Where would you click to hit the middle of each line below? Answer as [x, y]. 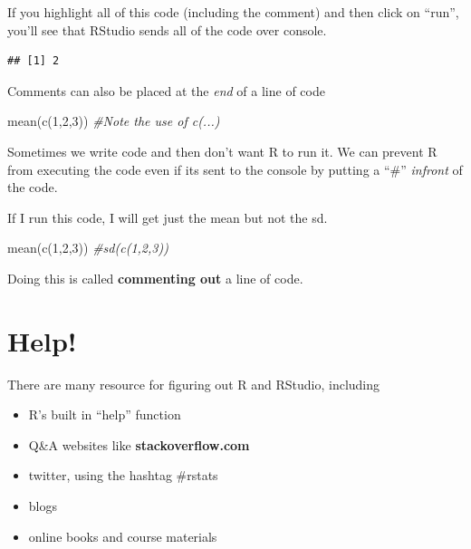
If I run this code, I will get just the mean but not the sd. [168, 217]
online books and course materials [123, 536]
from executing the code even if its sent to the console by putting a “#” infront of [235, 169]
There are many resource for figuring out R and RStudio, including [194, 384]
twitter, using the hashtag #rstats [123, 475]
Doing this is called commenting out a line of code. [155, 278]
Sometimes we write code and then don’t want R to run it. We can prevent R [222, 151]
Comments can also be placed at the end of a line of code [166, 90]
